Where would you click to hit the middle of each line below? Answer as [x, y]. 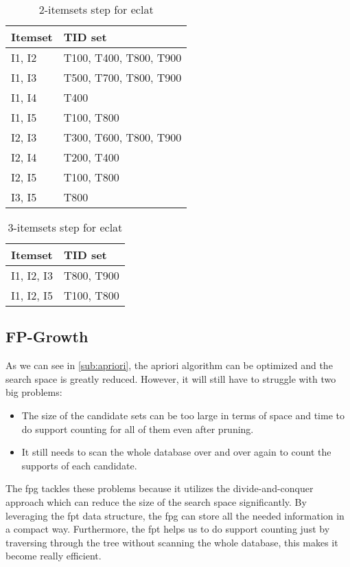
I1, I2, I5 [32, 295]
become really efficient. [54, 556]
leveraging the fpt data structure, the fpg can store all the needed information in [175, 515]
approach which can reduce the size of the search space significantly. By [156, 501]
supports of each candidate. [79, 465]
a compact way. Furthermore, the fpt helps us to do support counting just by [168, 529]
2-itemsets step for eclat [96, 9]
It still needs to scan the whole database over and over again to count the [176, 452]
